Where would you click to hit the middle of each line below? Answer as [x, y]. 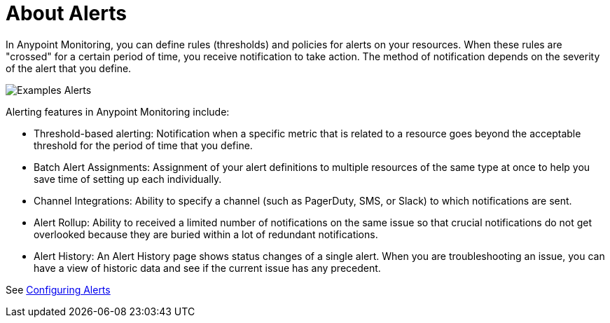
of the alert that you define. [69, 68]
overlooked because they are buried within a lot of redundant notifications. [206, 234]
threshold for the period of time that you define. [143, 145]
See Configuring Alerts [58, 289]
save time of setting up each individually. [128, 179]
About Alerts [66, 13]
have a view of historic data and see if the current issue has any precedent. [207, 268]
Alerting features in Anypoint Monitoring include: [118, 111]
